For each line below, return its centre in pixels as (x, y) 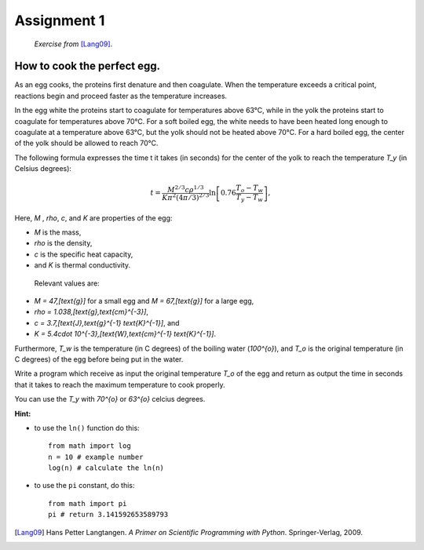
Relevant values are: (67, 283)
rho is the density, (63, 243)
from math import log (90, 446)
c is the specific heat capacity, (84, 254)
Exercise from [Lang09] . (73, 44)
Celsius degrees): (43, 169)
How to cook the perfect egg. (88, 66)
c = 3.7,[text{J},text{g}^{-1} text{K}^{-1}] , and (107, 322)
